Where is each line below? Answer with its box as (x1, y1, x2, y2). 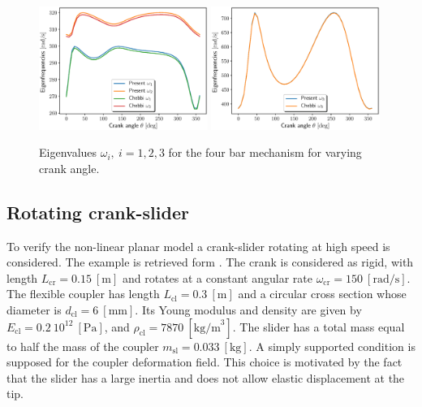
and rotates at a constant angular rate (122, 269, 312, 286)
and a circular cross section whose (238, 285, 407, 302)
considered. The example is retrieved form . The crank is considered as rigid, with (6, 253, 414, 271)
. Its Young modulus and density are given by (135, 301, 362, 318)
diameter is (6, 301, 62, 318)
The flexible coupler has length (6, 285, 160, 302)
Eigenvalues (39, 144, 97, 161)
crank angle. (39, 159, 100, 176)
